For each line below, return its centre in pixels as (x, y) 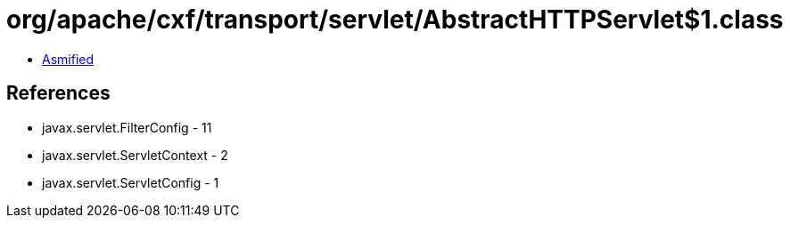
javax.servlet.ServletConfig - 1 (131, 182)
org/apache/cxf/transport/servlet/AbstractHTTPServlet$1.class (395, 20)
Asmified (68, 59)
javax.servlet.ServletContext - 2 (135, 155)
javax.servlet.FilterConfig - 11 (127, 127)
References (58, 93)
